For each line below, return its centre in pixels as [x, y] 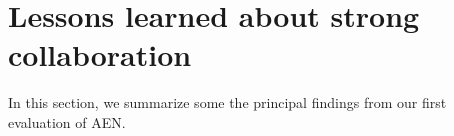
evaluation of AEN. [67, 121]
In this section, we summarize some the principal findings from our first [227, 102]
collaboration [100, 54]
